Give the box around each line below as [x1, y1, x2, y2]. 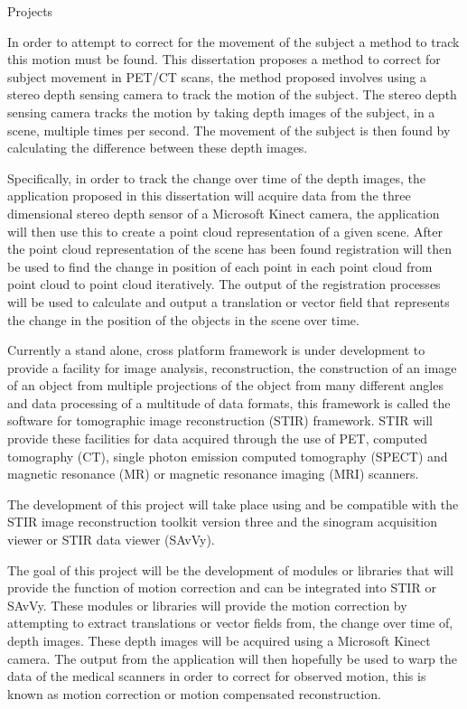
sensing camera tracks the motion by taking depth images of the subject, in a [7, 102, 435, 121]
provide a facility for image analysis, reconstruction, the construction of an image [7, 358, 457, 377]
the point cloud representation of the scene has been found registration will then [7, 239, 453, 258]
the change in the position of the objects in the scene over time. [7, 310, 360, 329]
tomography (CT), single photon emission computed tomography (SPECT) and [7, 446, 448, 465]
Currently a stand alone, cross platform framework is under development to [7, 341, 425, 359]
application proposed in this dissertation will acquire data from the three [7, 186, 411, 205]
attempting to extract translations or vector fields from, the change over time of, [7, 613, 453, 632]
